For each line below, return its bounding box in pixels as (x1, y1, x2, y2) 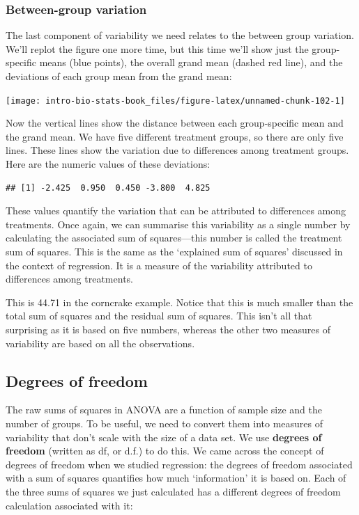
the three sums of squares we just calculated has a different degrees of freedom (6, 484, 341, 498)
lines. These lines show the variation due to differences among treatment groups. (6, 143, 349, 157)
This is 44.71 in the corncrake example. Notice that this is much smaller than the (6, 294, 353, 309)
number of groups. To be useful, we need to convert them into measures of (6, 415, 323, 430)
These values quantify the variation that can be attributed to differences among (6, 203, 346, 218)
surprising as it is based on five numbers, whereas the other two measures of (6, 322, 330, 336)
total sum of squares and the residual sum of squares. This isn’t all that (6, 308, 312, 323)
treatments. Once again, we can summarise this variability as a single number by (6, 216, 351, 231)
